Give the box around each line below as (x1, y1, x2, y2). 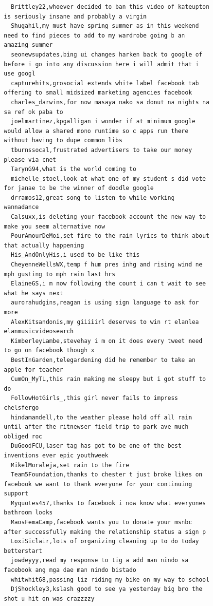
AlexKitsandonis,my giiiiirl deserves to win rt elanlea (11, 318, 199, 325)
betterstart (4, 547, 42, 554)
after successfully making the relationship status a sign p (4, 528, 206, 535)
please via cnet (4, 156, 56, 163)
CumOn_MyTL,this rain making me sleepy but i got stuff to (11, 376, 206, 383)
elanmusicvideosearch (4, 328, 74, 335)
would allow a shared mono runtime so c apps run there (4, 127, 189, 134)
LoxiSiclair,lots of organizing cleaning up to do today (11, 538, 199, 545)
